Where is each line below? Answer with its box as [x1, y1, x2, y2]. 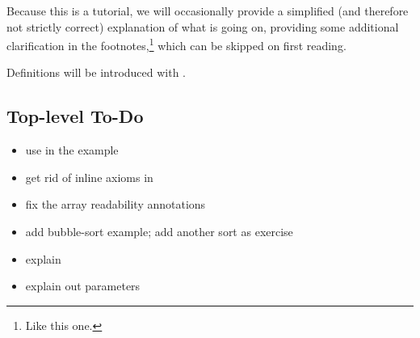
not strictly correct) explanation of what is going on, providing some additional [6, 18, 399, 35]
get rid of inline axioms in [25, 168, 153, 185]
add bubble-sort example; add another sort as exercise [25, 223, 293, 240]
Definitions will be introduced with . [6, 64, 187, 81]
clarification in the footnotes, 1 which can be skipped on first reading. [6, 35, 346, 53]
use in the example [25, 142, 119, 158]
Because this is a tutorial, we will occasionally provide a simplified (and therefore [6, 2, 409, 19]
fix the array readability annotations [25, 196, 206, 213]
